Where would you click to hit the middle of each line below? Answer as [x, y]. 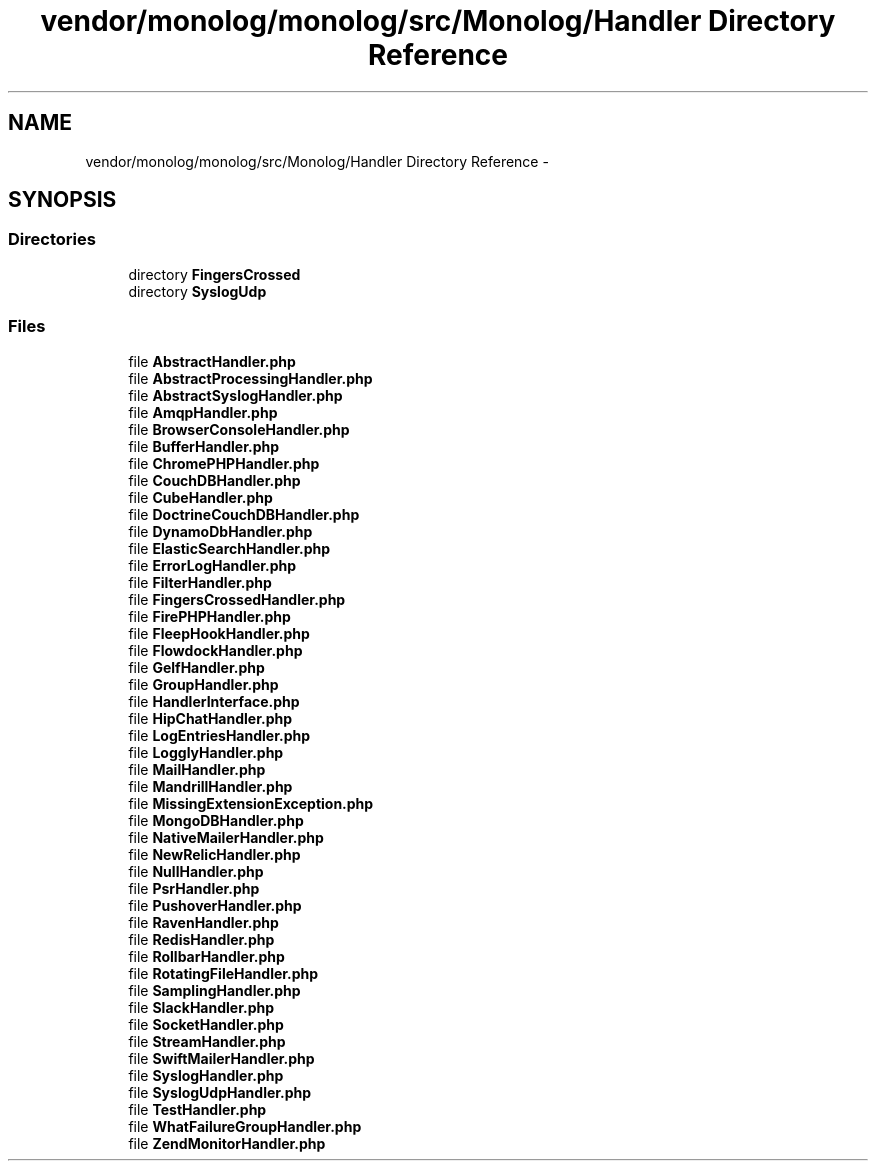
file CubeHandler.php [200, 497]
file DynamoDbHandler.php [220, 531]
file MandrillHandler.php [210, 786]
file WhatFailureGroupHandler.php [245, 1126]
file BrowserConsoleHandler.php [239, 429]
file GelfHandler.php [196, 667]
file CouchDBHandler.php [214, 480]
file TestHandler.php [197, 1109]
